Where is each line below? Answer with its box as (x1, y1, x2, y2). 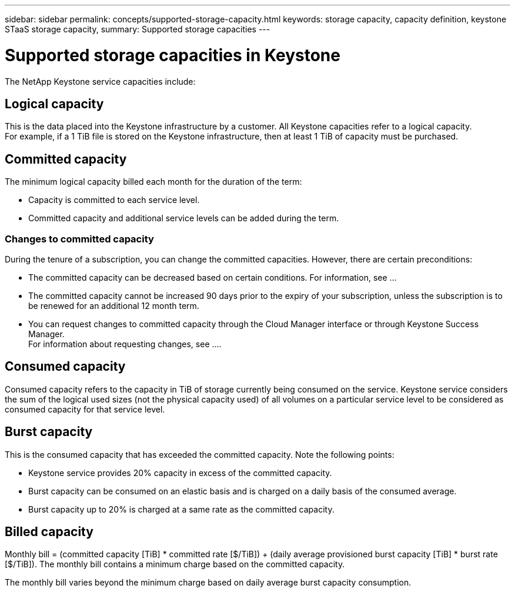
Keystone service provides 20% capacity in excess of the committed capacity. (28, 467, 332, 478)
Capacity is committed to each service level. (28, 195, 200, 205)
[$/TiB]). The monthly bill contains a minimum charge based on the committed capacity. (5, 559, 345, 570)
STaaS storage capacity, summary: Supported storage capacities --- (5, 24, 270, 34)
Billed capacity (5, 524, 93, 540)
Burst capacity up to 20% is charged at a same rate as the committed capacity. (28, 504, 335, 514)
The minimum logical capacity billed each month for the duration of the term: (5, 177, 302, 187)
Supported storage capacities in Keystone (5, 45, 340, 65)
